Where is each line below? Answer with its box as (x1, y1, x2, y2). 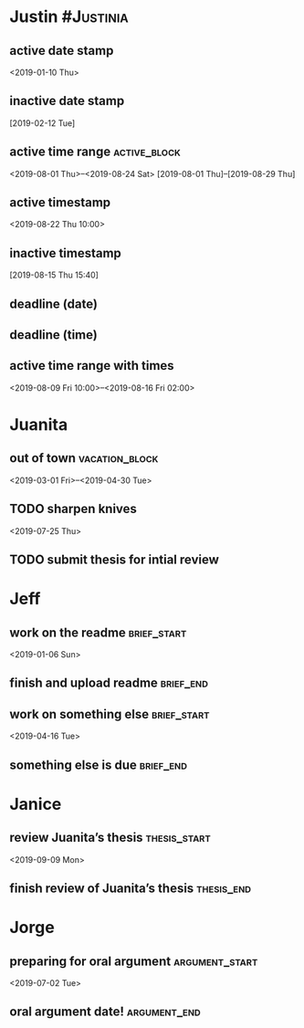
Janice (9, 793, 62, 814)
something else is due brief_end (9, 757, 188, 772)
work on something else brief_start (9, 706, 210, 722)
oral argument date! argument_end (9, 1004, 201, 1020)
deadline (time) (9, 327, 98, 343)
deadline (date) (9, 296, 99, 311)
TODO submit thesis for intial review (9, 552, 219, 568)
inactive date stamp (9, 93, 125, 109)
